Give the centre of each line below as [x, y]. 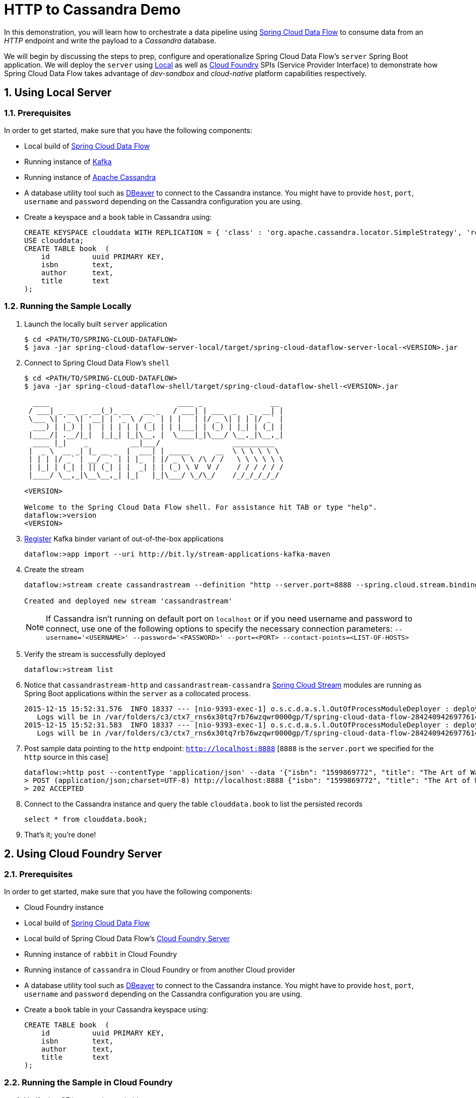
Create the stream [54, 569]
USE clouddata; [54, 240]
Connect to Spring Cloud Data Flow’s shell [97, 362]
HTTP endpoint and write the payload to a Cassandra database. [110, 40]
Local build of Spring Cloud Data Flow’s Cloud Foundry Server [127, 938]
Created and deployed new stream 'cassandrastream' [129, 601]
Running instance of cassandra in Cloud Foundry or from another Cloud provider [160, 969]
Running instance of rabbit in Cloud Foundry [101, 954]
